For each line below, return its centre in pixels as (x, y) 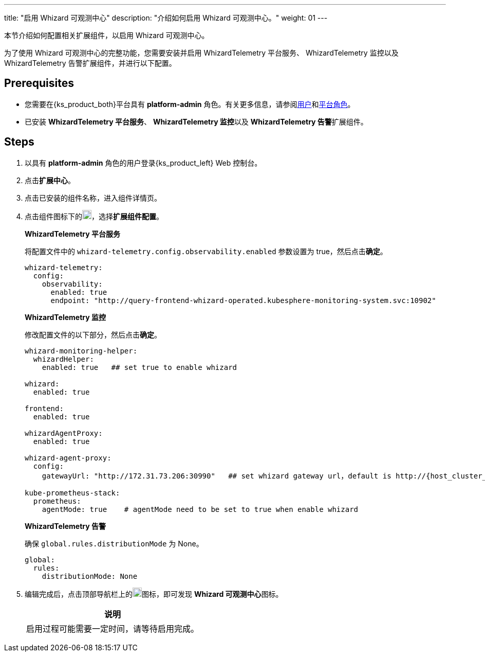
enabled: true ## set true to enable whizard (139, 367)
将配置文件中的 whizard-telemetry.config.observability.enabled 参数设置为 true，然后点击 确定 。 (206, 251)
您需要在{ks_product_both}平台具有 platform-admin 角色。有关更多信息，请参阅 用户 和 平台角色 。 (190, 104)
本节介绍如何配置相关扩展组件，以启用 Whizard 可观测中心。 (107, 35)
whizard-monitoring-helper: (81, 351)
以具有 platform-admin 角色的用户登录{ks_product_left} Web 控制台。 (143, 163)
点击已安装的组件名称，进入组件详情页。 (93, 198)
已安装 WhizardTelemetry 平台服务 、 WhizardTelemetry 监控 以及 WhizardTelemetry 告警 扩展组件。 (196, 121)
